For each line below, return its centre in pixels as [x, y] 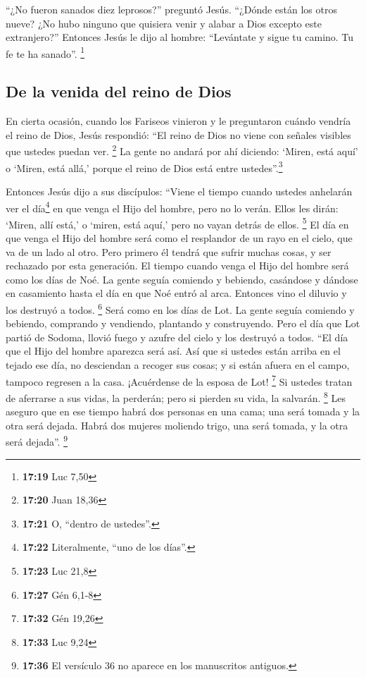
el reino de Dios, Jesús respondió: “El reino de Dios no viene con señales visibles [178, 134]
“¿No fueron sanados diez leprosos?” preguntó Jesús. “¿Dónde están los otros [171, 9]
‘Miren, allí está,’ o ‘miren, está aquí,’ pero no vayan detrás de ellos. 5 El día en [177, 223]
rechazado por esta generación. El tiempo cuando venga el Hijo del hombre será [177, 266]
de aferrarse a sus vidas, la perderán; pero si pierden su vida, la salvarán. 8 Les [176, 396]
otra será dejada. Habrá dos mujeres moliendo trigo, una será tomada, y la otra [177, 425]
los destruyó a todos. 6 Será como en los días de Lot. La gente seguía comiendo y [180, 308]
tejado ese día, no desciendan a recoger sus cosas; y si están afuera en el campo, [178, 365]
